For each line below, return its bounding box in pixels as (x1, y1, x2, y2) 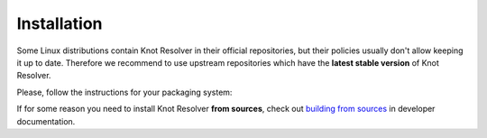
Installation (16, 14, 103, 33)
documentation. (16, 115, 76, 126)
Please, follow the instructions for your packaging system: (16, 87, 233, 97)
